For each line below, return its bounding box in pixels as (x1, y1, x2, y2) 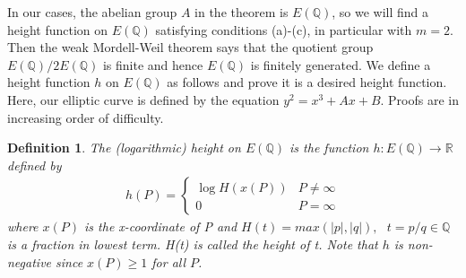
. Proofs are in (380, 90, 460, 109)
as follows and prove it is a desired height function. (167, 73, 447, 91)
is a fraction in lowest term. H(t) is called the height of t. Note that (7, 234, 378, 253)
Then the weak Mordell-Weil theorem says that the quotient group (7, 38, 374, 56)
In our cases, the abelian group (7, 3, 177, 21)
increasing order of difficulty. (7, 108, 164, 126)
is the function (289, 138, 369, 157)
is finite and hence (102, 55, 203, 74)
